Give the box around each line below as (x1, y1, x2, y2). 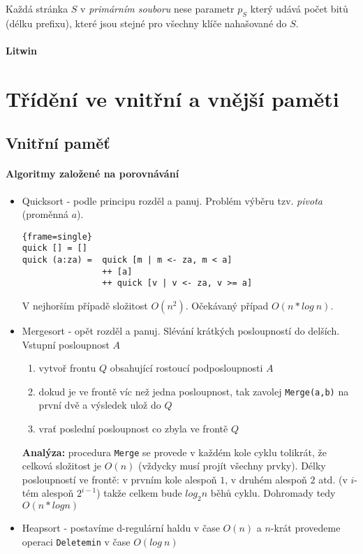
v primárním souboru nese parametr (80, 1, 235, 15)
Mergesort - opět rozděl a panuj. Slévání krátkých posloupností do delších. (22, 323, 340, 337)
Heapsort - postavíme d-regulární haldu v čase (22, 520, 220, 535)
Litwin (6, 43, 38, 57)
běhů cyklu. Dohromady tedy (210, 486, 336, 500)
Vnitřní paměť (6, 132, 110, 154)
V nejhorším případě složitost (22, 298, 148, 312)
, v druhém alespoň (225, 472, 307, 486)
